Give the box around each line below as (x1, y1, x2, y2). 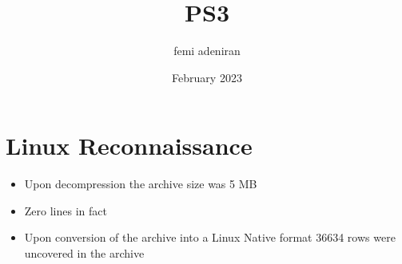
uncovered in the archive (24, 245, 145, 262)
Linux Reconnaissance (6, 129, 253, 162)
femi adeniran (173, 42, 241, 59)
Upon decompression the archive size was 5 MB (24, 175, 257, 192)
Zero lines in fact (24, 202, 107, 219)
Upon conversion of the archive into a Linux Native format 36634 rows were (24, 229, 396, 246)
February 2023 (172, 69, 242, 85)
